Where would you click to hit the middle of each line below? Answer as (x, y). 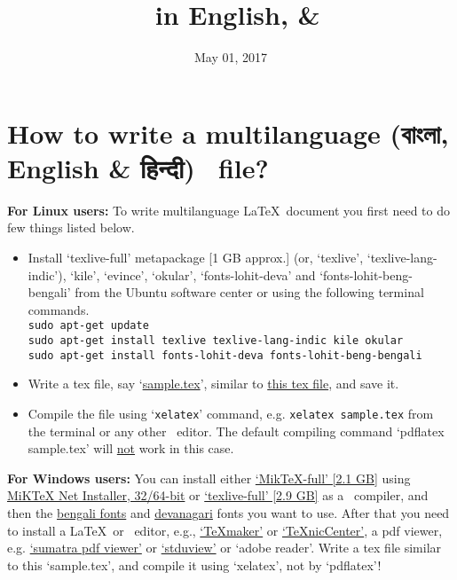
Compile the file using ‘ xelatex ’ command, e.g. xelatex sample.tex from (231, 413)
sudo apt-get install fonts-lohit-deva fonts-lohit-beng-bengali (225, 355)
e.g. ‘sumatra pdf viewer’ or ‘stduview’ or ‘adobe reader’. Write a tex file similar (225, 548)
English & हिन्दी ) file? (138, 167)
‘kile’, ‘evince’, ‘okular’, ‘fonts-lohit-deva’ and (193, 274)
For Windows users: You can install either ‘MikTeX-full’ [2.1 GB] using (209, 478)
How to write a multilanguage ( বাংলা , (228, 133)
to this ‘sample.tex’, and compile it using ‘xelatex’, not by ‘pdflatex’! (194, 564)
